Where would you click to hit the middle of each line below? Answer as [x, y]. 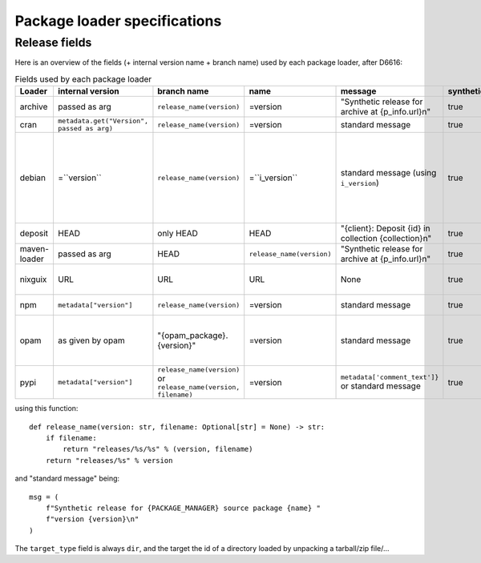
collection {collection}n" [386, 239]
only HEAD [178, 234]
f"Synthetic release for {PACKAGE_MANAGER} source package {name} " [183, 508]
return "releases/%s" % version [109, 460]
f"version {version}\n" [92, 519]
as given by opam [91, 340]
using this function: [46, 408]
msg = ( [44, 497]
